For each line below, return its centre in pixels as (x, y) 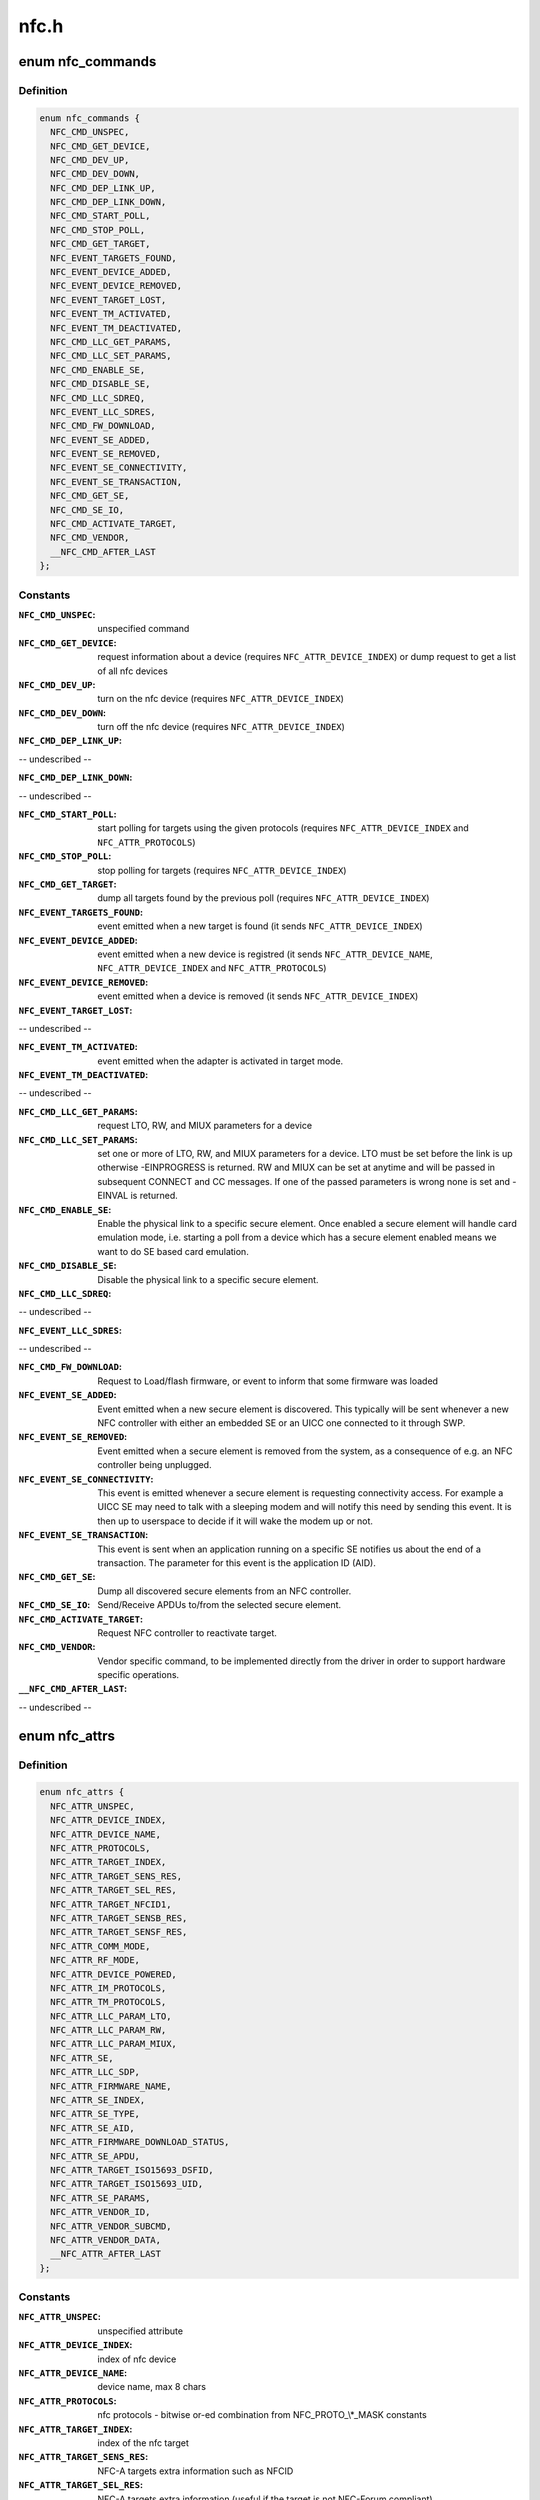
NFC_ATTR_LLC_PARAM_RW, (108, 2030)
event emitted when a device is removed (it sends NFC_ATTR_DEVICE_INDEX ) (258, 996)
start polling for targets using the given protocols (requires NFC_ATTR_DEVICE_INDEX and (283, 828)
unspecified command (143, 629)
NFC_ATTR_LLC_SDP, (95, 2072)
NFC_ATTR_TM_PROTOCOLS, (108, 2002)
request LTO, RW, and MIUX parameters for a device (205, 1126)
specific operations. (138, 1675)
